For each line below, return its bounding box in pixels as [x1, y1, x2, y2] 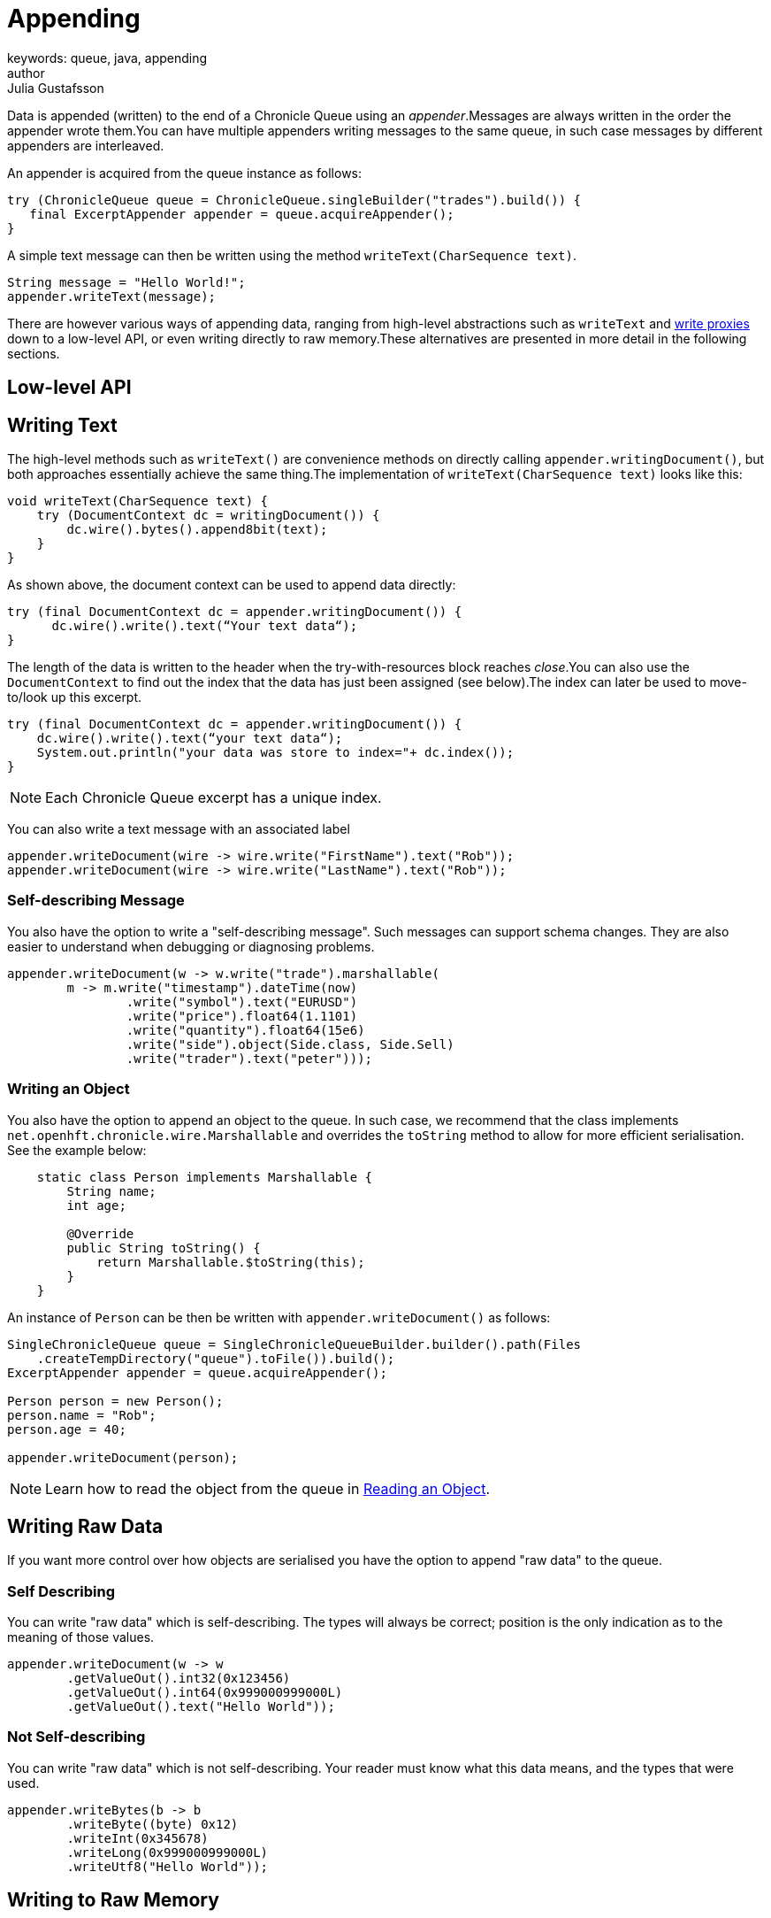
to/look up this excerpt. [7, 689, 142, 705]
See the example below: [7, 1142, 147, 1158]
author [7, 65, 45, 81]
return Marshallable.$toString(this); [96, 1254, 365, 1269]
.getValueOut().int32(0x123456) [66, 1671, 291, 1686]
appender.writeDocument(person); [7, 1450, 239, 1465]
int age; [66, 1198, 126, 1213]
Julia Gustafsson [7, 80, 104, 96]
